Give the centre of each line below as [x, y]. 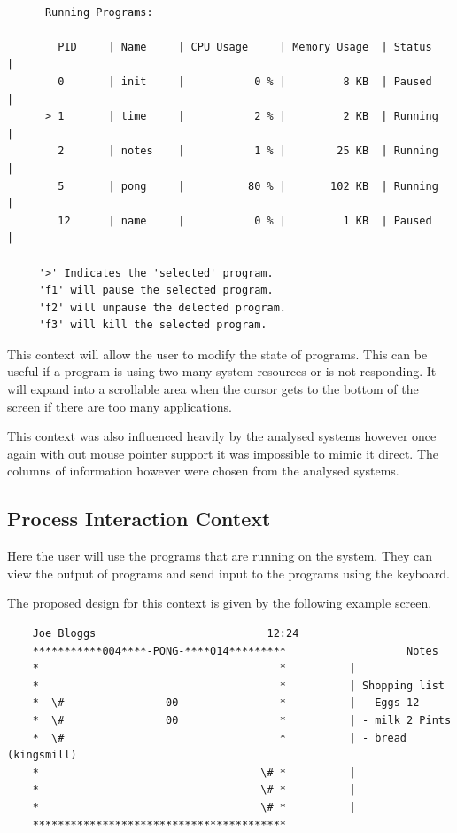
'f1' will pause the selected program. [156, 291]
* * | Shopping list [238, 685]
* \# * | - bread [220, 738]
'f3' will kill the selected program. [153, 325]
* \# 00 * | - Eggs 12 [226, 703]
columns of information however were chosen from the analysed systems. [203, 471]
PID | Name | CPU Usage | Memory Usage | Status [245, 47]
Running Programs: [99, 12]
